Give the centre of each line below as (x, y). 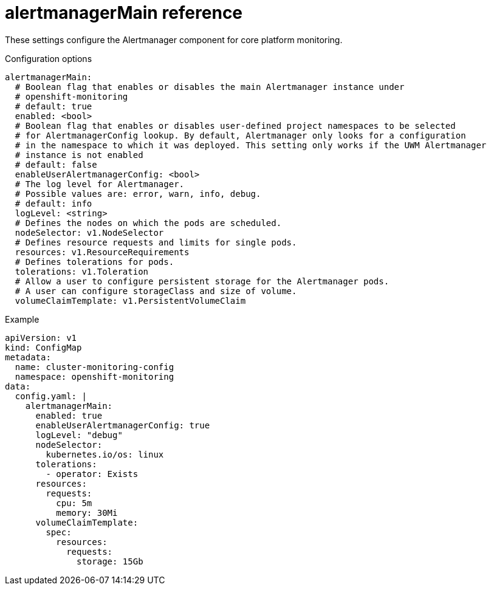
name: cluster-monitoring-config (94, 367)
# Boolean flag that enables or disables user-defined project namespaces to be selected (235, 125)
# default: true (53, 106)
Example (22, 319)
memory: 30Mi (87, 513)
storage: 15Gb (110, 561)
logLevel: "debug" (79, 435)
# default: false (56, 164)
